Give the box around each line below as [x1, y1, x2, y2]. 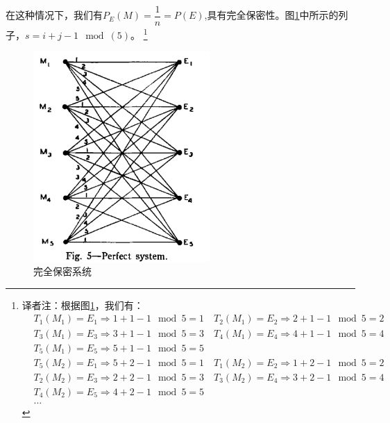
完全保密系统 [33, 264, 92, 279]
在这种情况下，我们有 [6, 8, 103, 22]
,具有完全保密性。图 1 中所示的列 [204, 8, 348, 22]
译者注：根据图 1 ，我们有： [22, 297, 144, 312]
